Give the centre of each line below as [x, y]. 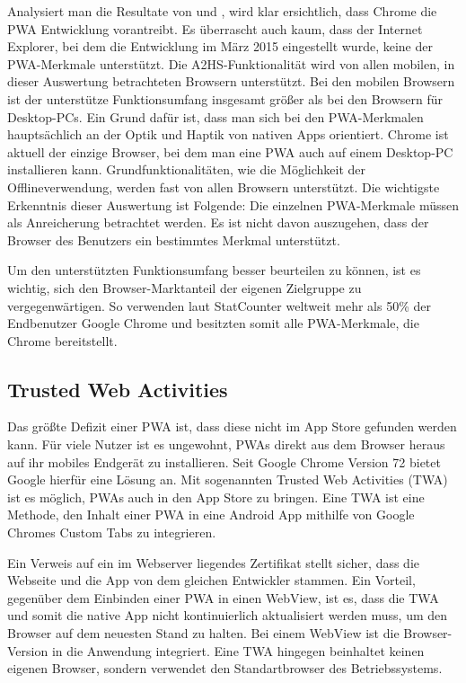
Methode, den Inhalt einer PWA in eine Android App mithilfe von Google [211, 514]
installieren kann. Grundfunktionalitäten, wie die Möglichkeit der [186, 169]
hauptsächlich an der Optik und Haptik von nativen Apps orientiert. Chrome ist [228, 134]
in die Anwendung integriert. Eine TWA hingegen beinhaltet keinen [238, 650]
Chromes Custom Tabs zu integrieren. [112, 532]
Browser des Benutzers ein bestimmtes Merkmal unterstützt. [174, 239]
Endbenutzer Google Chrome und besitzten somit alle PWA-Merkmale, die [213, 323]
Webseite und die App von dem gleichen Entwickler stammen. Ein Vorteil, [211, 580]
